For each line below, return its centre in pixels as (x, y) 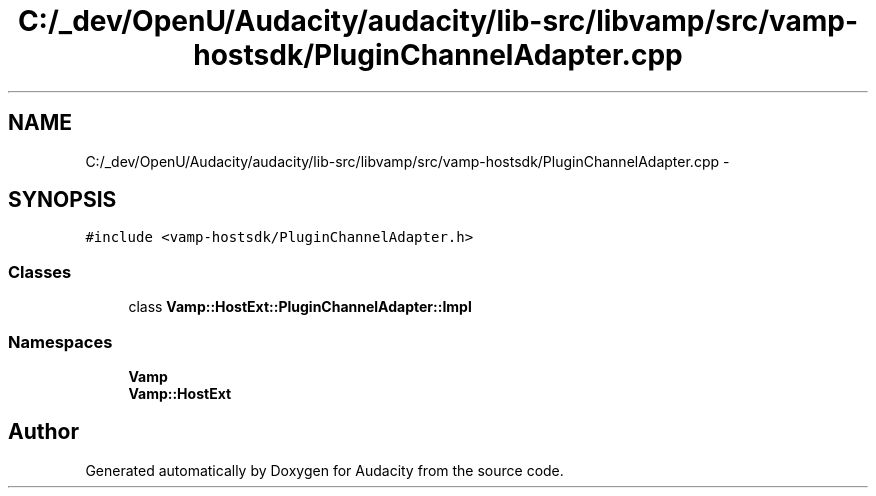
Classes (40, 271)
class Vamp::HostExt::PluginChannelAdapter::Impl (300, 307)
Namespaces (60, 341)
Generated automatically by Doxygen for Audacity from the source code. (324, 470)
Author (43, 432)
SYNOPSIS (62, 200)
